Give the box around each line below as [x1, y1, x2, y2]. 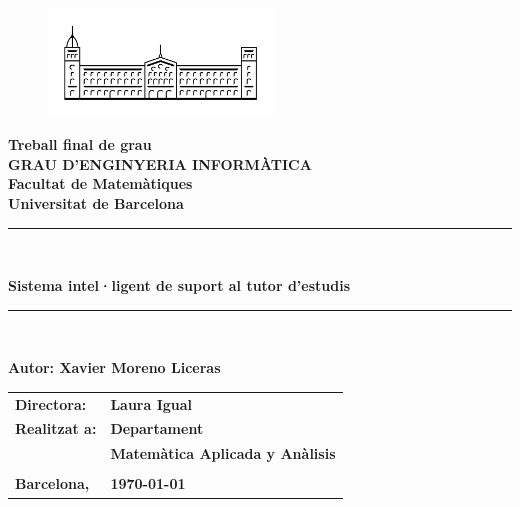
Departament [110, 418, 204, 439]
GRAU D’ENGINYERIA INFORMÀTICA [8, 153, 312, 174]
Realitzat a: [15, 418, 97, 439]
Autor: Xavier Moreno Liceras [8, 357, 221, 378]
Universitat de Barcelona [8, 192, 184, 213]
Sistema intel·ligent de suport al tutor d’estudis [8, 275, 351, 296]
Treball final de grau [8, 134, 152, 155]
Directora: [15, 393, 87, 414]
